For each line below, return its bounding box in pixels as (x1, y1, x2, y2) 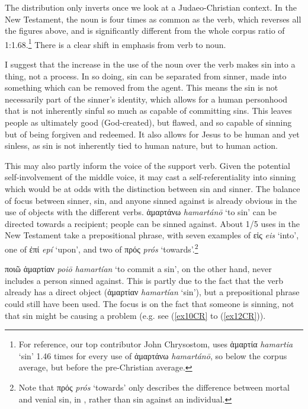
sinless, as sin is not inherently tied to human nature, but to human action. (5, 139, 278, 152)
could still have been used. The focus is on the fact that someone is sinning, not (5, 297, 294, 309)
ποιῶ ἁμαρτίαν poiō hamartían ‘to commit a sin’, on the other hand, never (5, 263, 272, 275)
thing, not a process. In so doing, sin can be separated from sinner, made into (5, 69, 287, 82)
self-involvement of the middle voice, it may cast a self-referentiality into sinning (5, 171, 296, 183)
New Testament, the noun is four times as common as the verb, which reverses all (5, 12, 301, 25)
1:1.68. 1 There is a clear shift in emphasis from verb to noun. (5, 36, 226, 50)
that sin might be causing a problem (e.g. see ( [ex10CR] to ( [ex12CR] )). (5, 309, 266, 321)
